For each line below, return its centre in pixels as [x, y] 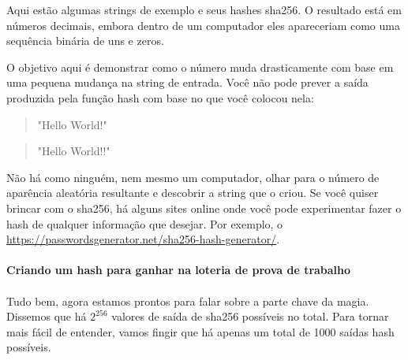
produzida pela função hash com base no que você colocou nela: [160, 97]
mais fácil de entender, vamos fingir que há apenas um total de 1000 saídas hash [200, 331]
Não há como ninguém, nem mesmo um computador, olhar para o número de [193, 177]
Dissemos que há [47, 316]
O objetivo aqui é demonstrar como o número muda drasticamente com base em [200, 67]
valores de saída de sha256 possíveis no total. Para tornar [250, 316]
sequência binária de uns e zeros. [85, 41]
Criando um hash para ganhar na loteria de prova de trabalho [179, 270]
